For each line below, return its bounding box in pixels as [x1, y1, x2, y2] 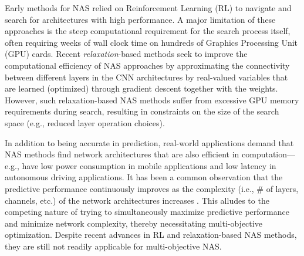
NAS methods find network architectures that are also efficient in [5, 148, 239, 160]
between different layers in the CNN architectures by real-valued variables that [5, 70, 288, 83]
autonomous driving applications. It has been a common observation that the [5, 171, 283, 183]
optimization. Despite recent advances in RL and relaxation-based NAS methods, [5, 228, 297, 241]
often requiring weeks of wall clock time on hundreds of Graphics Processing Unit [5, 36, 298, 48]
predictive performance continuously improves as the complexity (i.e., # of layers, [5, 182, 299, 194]
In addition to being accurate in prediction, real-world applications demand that [5, 136, 294, 149]
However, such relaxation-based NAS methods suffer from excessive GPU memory [5, 93, 299, 106]
